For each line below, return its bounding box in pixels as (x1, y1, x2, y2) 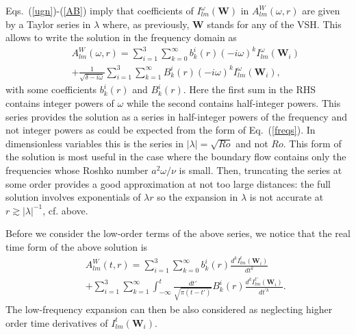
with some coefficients (5, 82, 97, 97)
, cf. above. (42, 203, 88, 217)
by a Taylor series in (5, 16, 91, 31)
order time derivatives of (5, 315, 108, 330)
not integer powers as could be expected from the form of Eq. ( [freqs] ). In (5, 123, 316, 137)
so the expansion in (157, 190, 238, 204)
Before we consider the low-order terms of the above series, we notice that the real (5, 226, 351, 240)
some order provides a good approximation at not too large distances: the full (5, 176, 331, 190)
